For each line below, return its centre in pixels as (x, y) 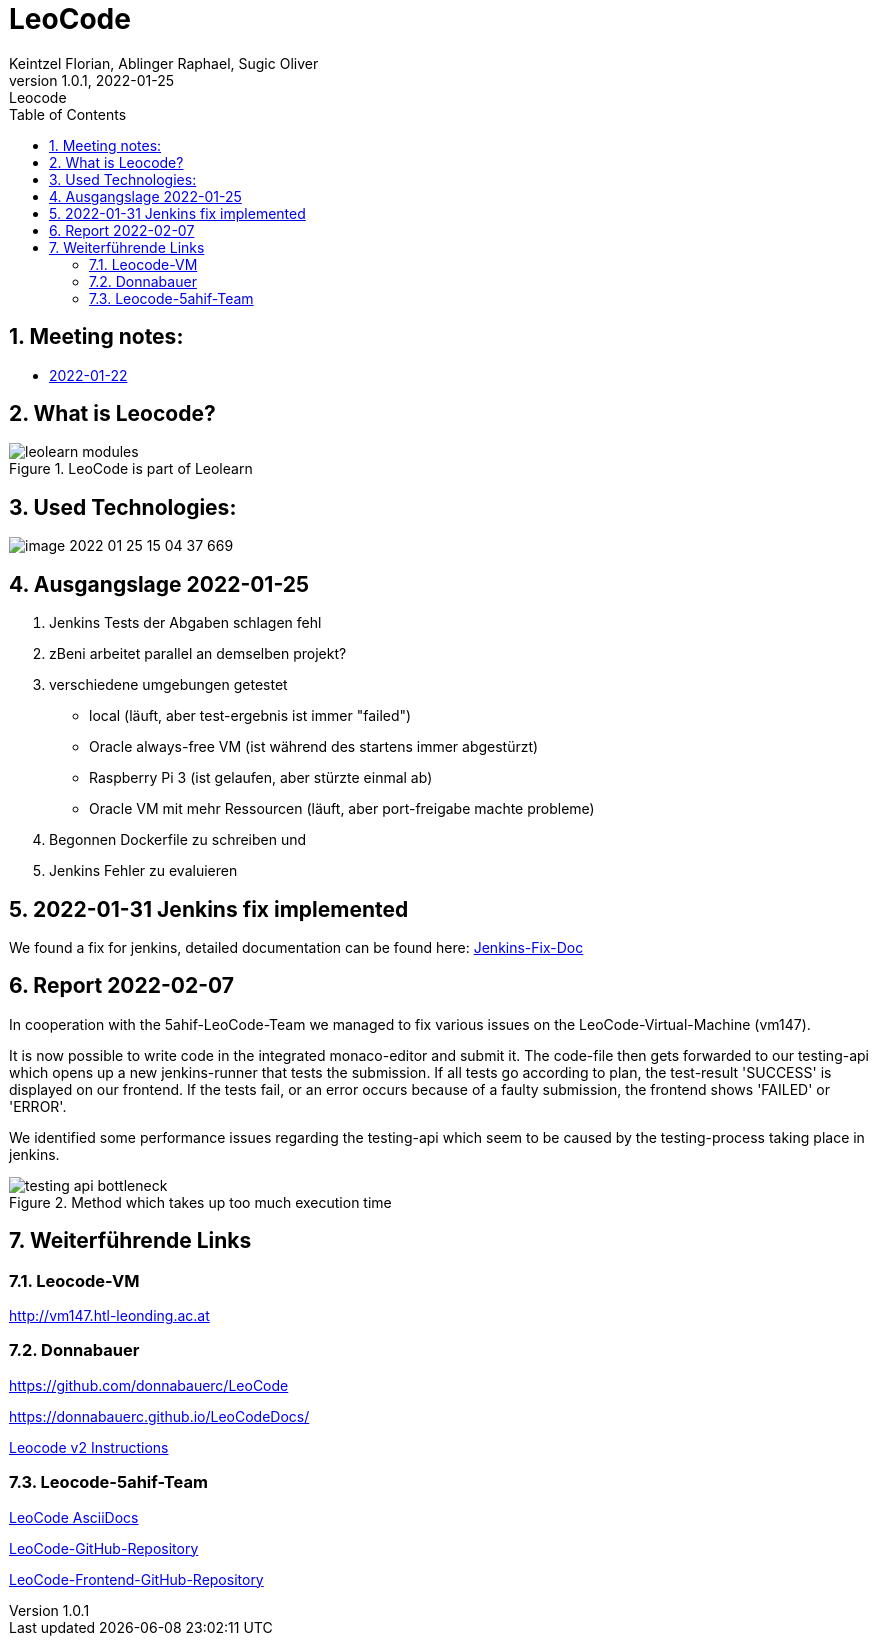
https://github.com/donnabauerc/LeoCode (149, 1385)
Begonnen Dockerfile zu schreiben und (178, 840)
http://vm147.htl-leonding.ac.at (109, 1316)
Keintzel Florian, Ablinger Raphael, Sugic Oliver (164, 63)
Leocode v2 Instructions (89, 1447)
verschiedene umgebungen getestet (168, 685)
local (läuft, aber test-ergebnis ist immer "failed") (250, 716)
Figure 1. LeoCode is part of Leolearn (131, 469)
